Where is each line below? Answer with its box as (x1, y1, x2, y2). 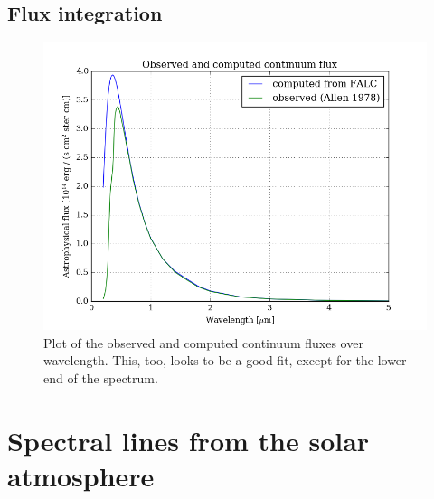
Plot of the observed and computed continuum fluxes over (43, 333, 363, 352)
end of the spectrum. (43, 368, 158, 387)
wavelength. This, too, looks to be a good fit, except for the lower (43, 351, 407, 370)
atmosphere (7, 457, 155, 494)
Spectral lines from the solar (7, 421, 370, 458)
